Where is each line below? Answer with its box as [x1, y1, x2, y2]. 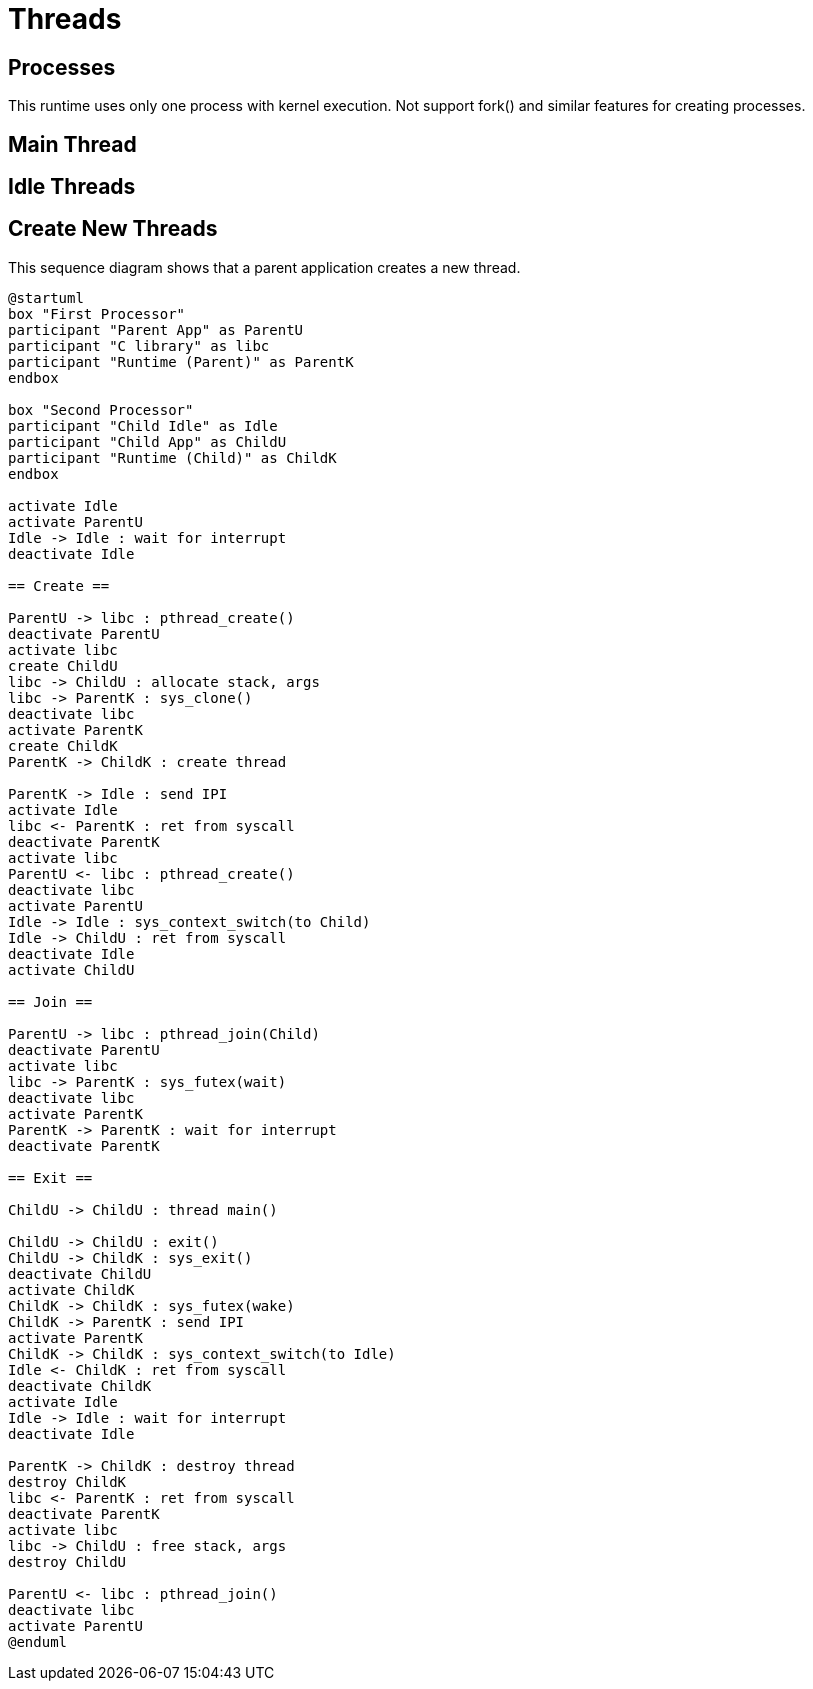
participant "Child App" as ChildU [8, 433, 287, 450]
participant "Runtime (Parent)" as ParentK [8, 353, 354, 370]
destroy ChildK [8, 1473, 127, 1490]
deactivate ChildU [8, 1265, 152, 1282]
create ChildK [8, 737, 118, 754]
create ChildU [8, 657, 118, 674]
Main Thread [8, 131, 137, 157]
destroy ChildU [8, 1553, 127, 1570]
